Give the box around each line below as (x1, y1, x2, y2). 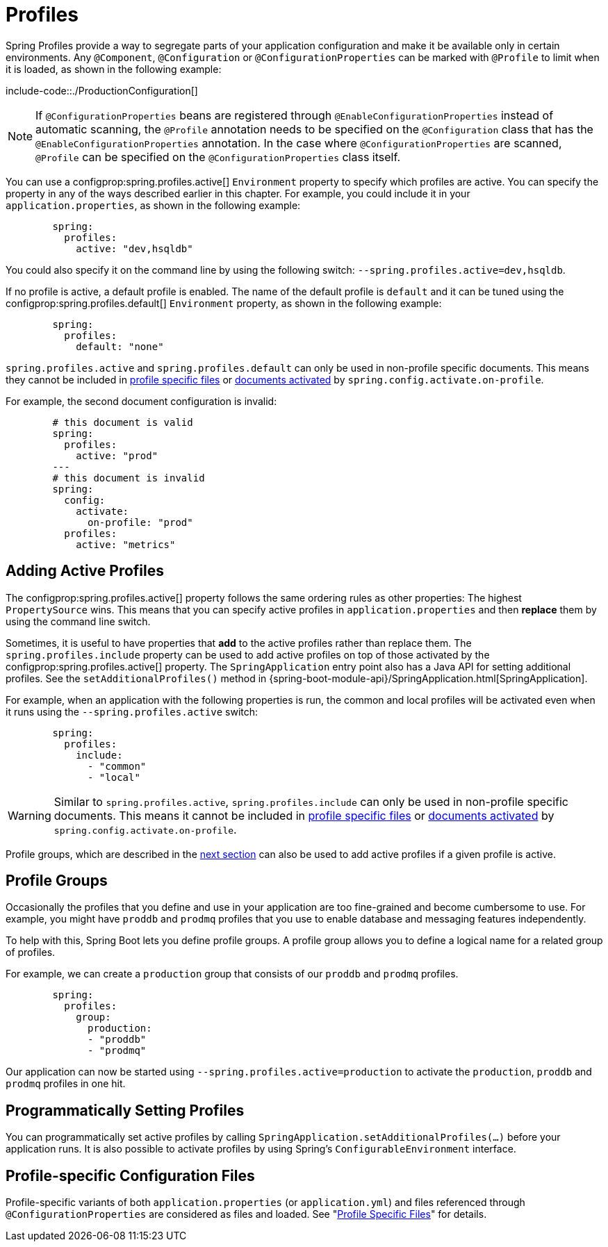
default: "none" (76, 340, 164, 352)
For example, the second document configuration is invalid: (6, 395, 277, 407)
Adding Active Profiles (6, 562, 165, 580)
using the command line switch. (6, 615, 151, 627)
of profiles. (6, 946, 56, 959)
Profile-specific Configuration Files (6, 1166, 255, 1184)
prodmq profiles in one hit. (6, 1077, 126, 1090)
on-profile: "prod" (88, 516, 193, 528)
